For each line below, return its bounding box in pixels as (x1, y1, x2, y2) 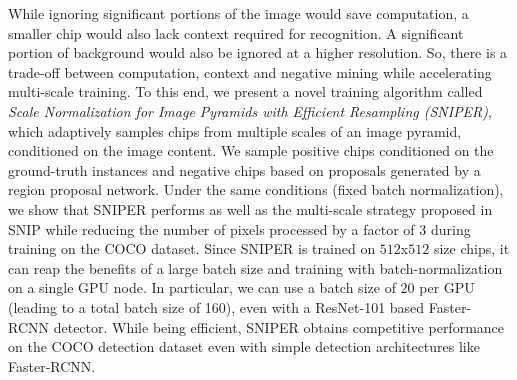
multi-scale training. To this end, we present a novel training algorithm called (8, 81, 483, 102)
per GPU (419, 277, 475, 298)
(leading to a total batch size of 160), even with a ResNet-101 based (8, 296, 425, 317)
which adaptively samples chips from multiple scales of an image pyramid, (8, 120, 462, 141)
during (430, 218, 471, 239)
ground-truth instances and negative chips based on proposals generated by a (8, 159, 481, 180)
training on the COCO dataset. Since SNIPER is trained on (8, 238, 376, 259)
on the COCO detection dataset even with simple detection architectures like (8, 336, 480, 357)
